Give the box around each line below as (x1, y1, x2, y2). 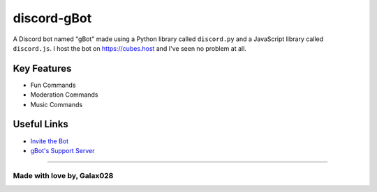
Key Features (13, 63, 72, 74)
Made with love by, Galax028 (13, 170, 114, 180)
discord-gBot (13, 10, 92, 26)
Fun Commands (30, 81, 76, 89)
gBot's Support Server (30, 146, 95, 154)
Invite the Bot (30, 136, 69, 145)
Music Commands (30, 100, 83, 109)
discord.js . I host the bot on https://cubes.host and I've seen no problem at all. (13, 44, 247, 52)
